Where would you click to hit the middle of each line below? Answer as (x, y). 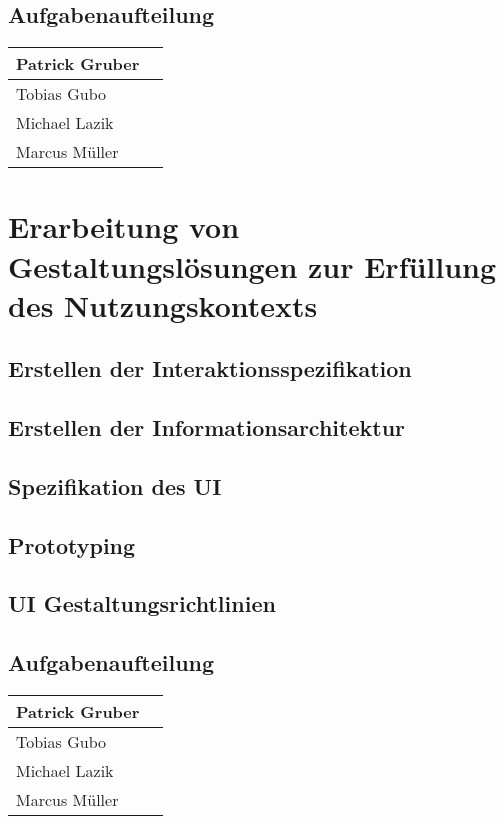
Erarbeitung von (124, 226)
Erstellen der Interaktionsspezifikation (210, 368)
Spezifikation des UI (115, 485)
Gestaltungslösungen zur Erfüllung (252, 265)
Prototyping (72, 544)
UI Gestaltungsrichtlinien (142, 603)
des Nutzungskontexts (163, 304)
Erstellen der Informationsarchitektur (207, 427)
